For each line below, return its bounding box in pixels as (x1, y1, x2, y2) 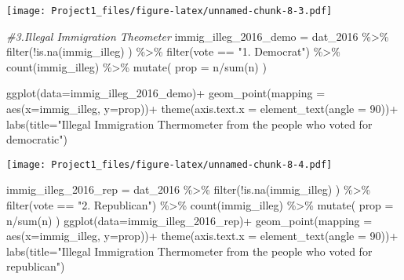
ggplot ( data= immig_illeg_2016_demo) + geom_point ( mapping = (6, 85, 326, 101)
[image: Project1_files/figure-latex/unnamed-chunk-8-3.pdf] (6, 5, 333, 16)
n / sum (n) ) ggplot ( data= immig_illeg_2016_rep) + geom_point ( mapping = (6, 212, 373, 228)
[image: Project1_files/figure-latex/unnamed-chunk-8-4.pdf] (6, 158, 333, 170)
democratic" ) (6, 131, 68, 147)
